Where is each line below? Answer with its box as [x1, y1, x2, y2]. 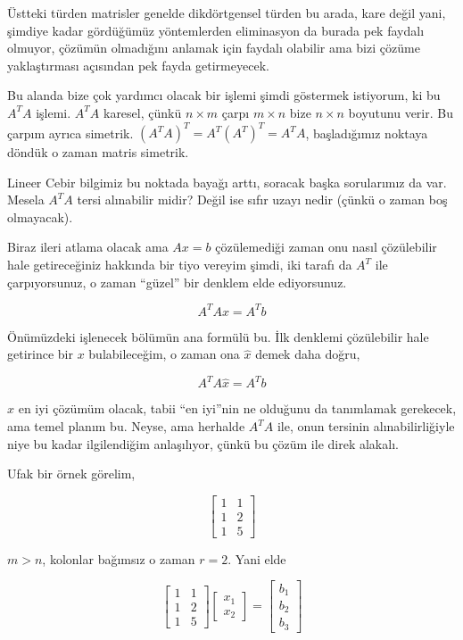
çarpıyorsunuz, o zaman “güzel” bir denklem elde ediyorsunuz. [7, 272, 347, 291]
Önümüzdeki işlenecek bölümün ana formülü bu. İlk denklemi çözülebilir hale [7, 327, 429, 345]
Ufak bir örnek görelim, [7, 464, 136, 483]
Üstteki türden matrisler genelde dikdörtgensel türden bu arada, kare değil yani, [7, 4, 446, 21]
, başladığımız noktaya [305, 123, 428, 142]
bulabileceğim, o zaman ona [88, 345, 240, 363]
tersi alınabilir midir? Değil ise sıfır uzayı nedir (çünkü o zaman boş [77, 190, 448, 209]
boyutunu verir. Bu [348, 103, 453, 121]
